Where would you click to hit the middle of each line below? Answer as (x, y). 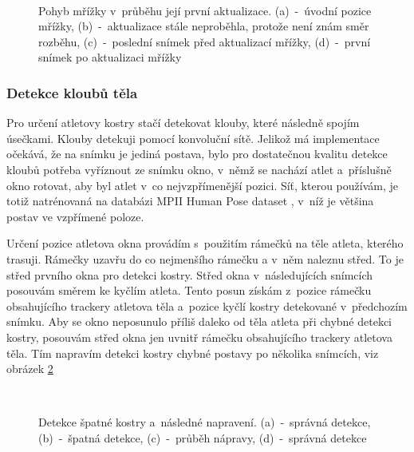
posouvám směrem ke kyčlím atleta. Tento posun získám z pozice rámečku (189, 290)
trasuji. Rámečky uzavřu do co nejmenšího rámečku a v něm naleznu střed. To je (205, 258)
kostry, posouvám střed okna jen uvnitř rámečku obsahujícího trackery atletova (199, 337)
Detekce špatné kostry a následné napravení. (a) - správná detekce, (205, 422)
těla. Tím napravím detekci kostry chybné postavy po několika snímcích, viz (193, 353)
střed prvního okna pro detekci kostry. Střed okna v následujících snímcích (190, 274)
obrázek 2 (30, 369)
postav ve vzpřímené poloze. (75, 216)
